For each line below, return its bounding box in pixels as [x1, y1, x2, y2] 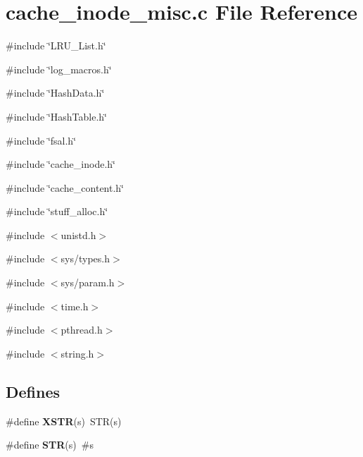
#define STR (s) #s [6, 437, 94, 452]
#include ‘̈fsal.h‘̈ [6, 133, 77, 147]
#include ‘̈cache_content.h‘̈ [6, 180, 124, 195]
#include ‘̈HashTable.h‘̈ [6, 109, 107, 123]
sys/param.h [60, 275, 115, 290]
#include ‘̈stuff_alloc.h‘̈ [6, 204, 108, 219]
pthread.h [60, 322, 103, 337]
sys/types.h [60, 251, 110, 266]
